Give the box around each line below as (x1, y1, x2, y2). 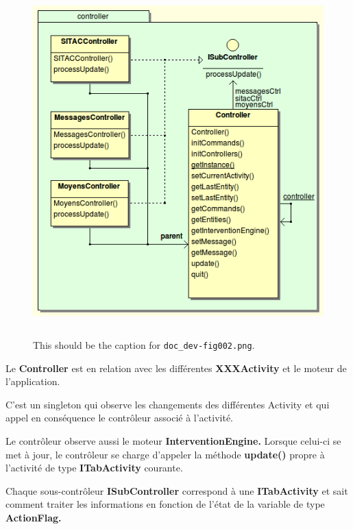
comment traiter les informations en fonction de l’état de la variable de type (5, 497, 325, 511)
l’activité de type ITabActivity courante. (5, 460, 183, 475)
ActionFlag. (5, 510, 62, 524)
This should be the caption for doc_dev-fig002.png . (33, 337, 255, 352)
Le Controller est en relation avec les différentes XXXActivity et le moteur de (5, 360, 347, 375)
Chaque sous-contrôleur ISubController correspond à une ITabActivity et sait (5, 483, 348, 497)
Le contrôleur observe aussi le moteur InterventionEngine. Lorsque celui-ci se (5, 433, 341, 447)
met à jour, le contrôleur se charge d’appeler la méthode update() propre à (5, 447, 325, 461)
